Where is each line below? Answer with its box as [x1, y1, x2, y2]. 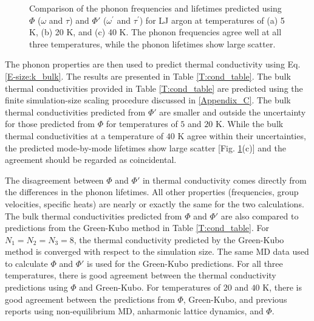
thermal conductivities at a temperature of [5, 129, 164, 142]
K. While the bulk [215, 117, 284, 130]
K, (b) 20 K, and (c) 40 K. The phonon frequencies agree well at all [29, 26, 282, 38]
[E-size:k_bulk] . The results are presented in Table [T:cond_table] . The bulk [5, 69, 291, 82]
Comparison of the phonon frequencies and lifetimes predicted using [29, 2, 282, 14]
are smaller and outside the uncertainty [159, 105, 306, 118]
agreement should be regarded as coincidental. [5, 153, 177, 166]
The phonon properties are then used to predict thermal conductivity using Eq [5, 58, 298, 71]
